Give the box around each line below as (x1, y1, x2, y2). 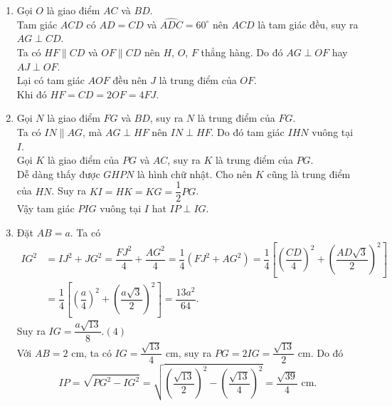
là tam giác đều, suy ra (258, 16, 359, 31)
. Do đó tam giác (211, 124, 285, 139)
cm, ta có (71, 345, 112, 360)
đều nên (112, 73, 147, 88)
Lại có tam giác (16, 73, 85, 88)
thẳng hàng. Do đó (201, 45, 283, 59)
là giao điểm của (47, 152, 120, 167)
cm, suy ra (165, 345, 212, 360)
